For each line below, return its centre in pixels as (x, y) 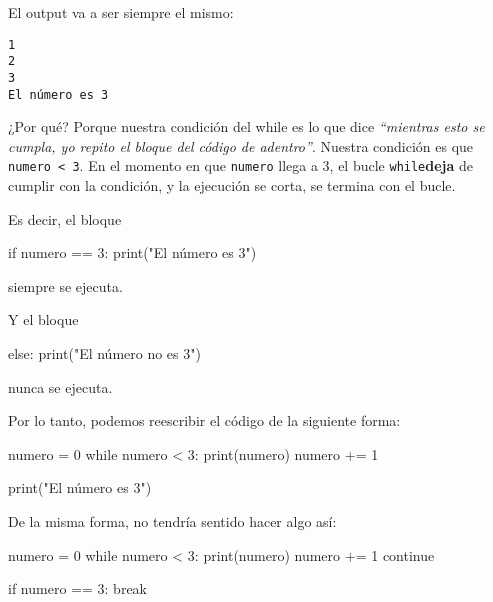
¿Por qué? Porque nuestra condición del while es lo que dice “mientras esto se (246, 126)
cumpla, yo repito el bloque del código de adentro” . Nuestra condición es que (241, 145)
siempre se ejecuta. (65, 285)
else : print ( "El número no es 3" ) (104, 353)
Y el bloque (43, 319)
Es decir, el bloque (65, 218)
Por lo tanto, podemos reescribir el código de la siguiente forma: (204, 420)
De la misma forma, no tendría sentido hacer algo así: (172, 521)
